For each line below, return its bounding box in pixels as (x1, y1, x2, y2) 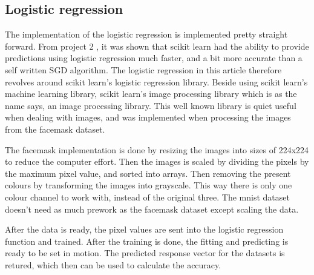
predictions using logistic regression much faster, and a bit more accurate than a (5, 51, 303, 64)
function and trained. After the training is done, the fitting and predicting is (5, 234, 289, 247)
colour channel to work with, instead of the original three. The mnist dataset (5, 190, 290, 203)
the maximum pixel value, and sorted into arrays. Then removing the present (5, 167, 291, 179)
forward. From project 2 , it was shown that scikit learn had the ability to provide (5, 39, 309, 52)
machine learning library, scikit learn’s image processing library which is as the (5, 87, 297, 100)
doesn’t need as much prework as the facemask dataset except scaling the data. (5, 202, 299, 215)
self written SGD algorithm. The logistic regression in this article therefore (5, 63, 282, 76)
